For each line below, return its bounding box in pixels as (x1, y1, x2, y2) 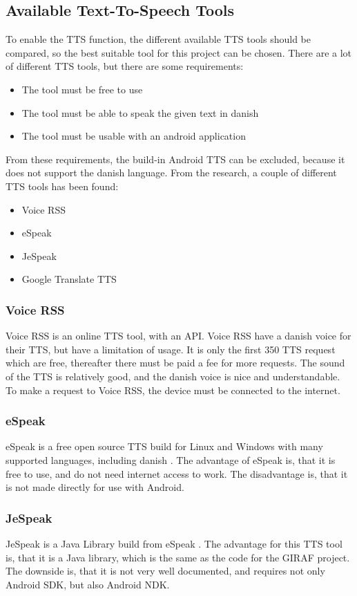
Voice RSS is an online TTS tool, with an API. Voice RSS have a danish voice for (6, 328, 351, 343)
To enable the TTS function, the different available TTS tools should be (6, 32, 311, 46)
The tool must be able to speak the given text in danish (21, 105, 259, 120)
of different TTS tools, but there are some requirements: (6, 59, 244, 73)
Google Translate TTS (21, 272, 117, 286)
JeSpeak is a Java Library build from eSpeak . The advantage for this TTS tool (6, 536, 342, 550)
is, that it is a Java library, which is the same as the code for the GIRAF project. (6, 550, 350, 564)
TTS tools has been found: (6, 178, 119, 193)
